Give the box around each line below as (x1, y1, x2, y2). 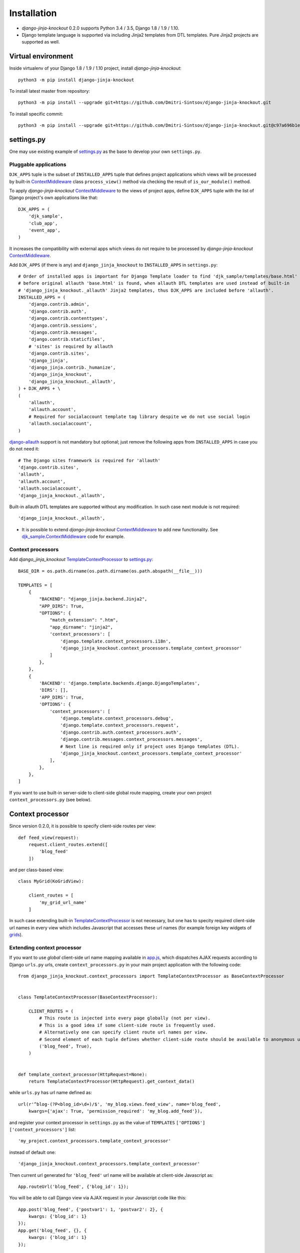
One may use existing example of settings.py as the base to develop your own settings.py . (9, 148, 202, 155)
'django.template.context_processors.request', (60, 722, 179, 728)
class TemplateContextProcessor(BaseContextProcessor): (18, 994, 158, 1000)
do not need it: (9, 446, 39, 452)
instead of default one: (9, 1149, 56, 1155)
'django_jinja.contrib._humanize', (28, 365, 116, 370)
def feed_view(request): (18, 834, 79, 841)
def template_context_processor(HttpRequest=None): (18, 1072, 147, 1077)
